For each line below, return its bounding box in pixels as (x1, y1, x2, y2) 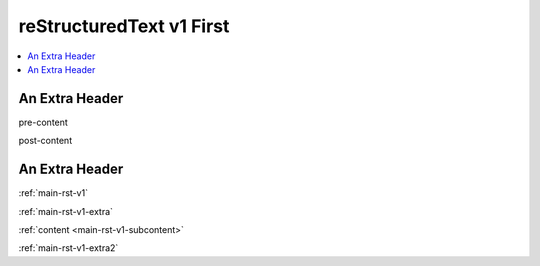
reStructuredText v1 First (18, 15, 230, 37)
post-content (18, 135, 73, 147)
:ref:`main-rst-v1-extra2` (18, 242, 119, 254)
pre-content (18, 116, 69, 128)
